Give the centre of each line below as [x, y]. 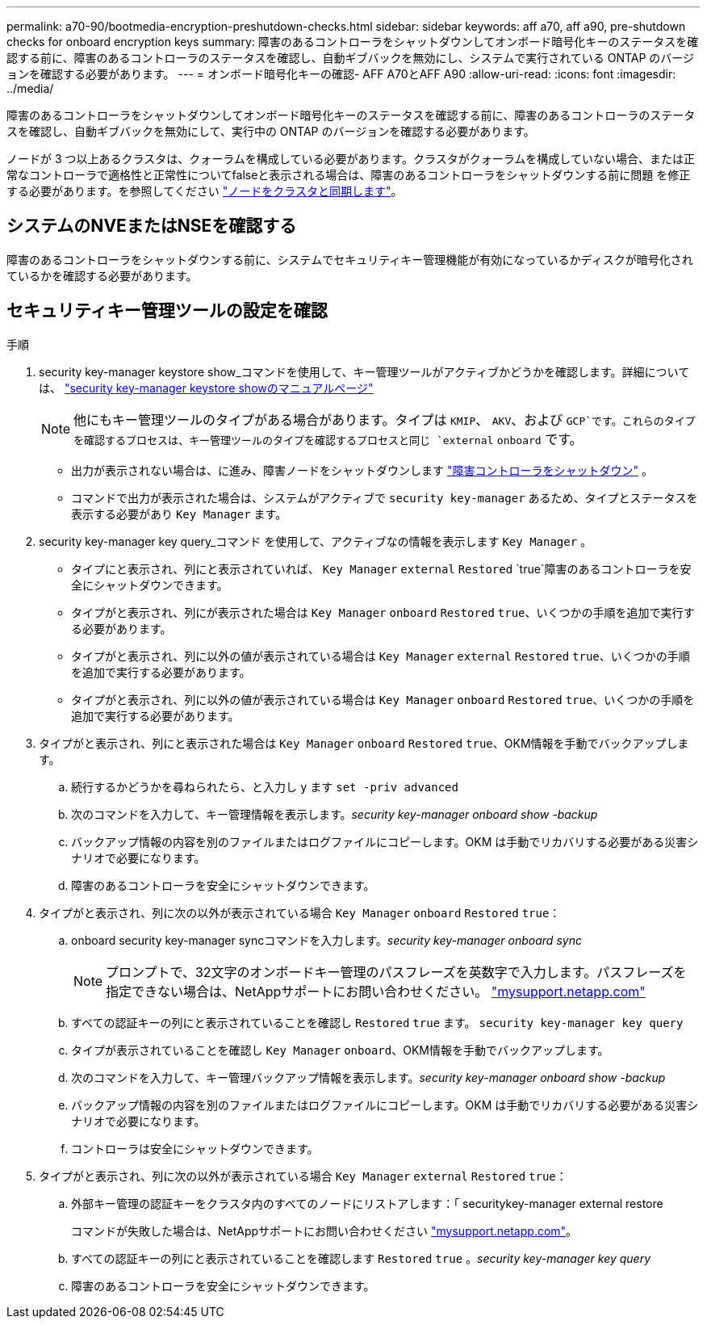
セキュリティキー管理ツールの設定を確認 [167, 311]
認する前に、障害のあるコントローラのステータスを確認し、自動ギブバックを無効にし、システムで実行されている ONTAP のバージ [351, 58]
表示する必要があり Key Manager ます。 [179, 514]
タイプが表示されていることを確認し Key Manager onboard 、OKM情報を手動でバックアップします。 [340, 1050]
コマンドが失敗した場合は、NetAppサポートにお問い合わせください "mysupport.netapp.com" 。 [324, 1231]
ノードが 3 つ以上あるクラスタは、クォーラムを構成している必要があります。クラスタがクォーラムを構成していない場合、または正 [351, 159]
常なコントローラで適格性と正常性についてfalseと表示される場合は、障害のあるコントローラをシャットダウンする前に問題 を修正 [349, 175]
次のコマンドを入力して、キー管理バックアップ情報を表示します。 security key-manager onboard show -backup [368, 1077]
